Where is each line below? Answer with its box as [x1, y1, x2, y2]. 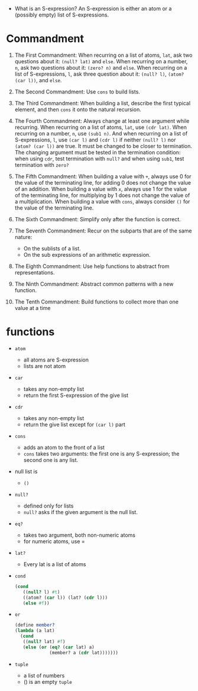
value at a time [14, 304, 51, 311]
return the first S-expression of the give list [23, 392, 129, 399]
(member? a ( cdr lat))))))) [49, 650, 119, 656]
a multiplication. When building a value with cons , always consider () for [14, 198, 190, 205]
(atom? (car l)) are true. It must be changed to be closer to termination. [14, 142, 192, 150]
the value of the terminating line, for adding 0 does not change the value [14, 179, 191, 186]
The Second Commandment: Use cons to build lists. [14, 88, 141, 95]
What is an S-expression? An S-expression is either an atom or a [14, 5, 172, 12]
